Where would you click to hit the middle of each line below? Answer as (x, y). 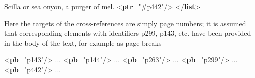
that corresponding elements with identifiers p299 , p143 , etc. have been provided (128, 33)
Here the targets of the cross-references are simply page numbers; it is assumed (125, 23)
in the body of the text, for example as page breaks (83, 42)
